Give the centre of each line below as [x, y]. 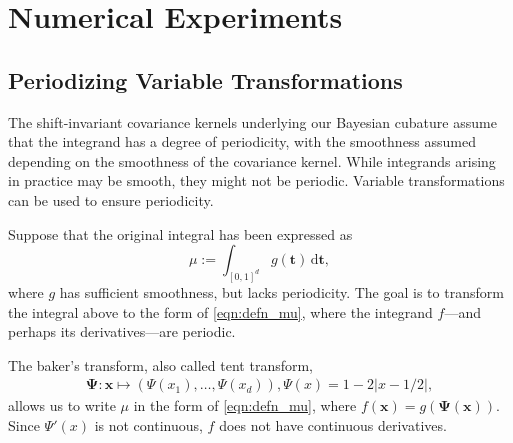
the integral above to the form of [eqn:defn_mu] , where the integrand [220, 311]
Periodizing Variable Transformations [205, 79]
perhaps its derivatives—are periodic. [122, 331]
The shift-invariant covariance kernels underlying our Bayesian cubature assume [252, 121]
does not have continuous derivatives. [333, 425]
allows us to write [62, 405]
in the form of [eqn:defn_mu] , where [245, 405]
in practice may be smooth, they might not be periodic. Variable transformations [256, 180]
